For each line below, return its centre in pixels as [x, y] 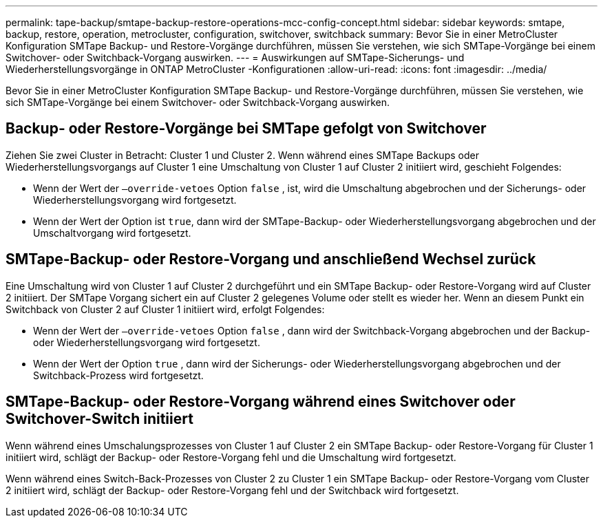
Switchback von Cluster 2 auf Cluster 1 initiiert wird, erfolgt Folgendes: [165, 309]
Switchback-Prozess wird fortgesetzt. [118, 375]
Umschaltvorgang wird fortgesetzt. [112, 233]
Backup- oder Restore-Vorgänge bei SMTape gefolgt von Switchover [246, 129]
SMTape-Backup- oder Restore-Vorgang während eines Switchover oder [261, 402]
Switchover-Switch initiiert [99, 419]
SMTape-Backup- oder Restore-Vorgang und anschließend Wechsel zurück [271, 259]
